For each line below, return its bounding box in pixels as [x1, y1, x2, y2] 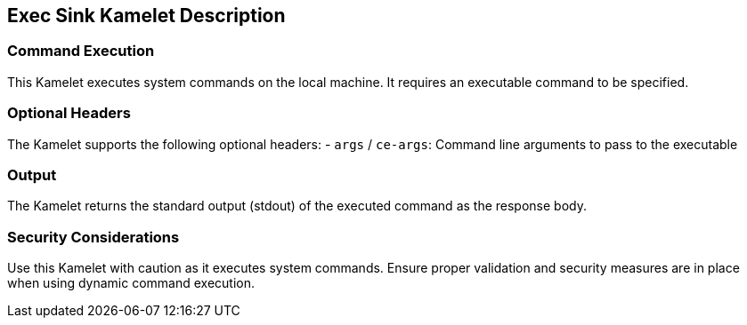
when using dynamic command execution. [7, 275, 256, 291]
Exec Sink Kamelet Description [7, 4, 286, 27]
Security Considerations [7, 227, 180, 246]
